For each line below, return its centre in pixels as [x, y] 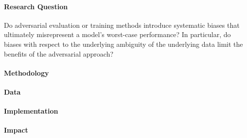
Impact [16, 130]
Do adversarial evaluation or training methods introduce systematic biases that [122, 25]
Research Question [36, 6]
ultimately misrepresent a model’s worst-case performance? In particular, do [117, 34]
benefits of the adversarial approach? [59, 53]
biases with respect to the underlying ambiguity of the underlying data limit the [123, 44]
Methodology [26, 72]
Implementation [31, 111]
